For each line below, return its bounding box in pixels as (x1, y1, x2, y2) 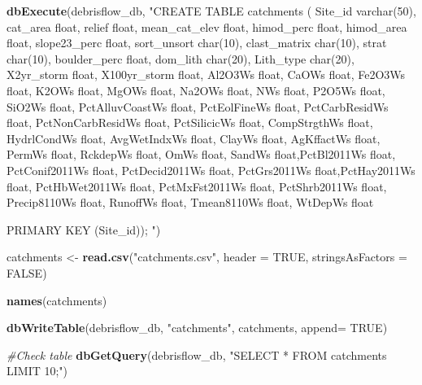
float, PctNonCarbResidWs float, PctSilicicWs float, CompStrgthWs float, (7, 114, 373, 131)
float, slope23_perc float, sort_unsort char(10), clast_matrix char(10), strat (7, 34, 387, 51)
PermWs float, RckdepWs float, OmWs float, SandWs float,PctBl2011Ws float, (7, 146, 396, 163)
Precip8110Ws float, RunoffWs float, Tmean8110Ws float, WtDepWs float (7, 194, 374, 211)
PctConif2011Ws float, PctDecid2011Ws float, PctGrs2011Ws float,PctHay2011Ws (7, 161, 415, 178)
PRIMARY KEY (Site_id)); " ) (7, 221, 161, 238)
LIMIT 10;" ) (7, 362, 68, 379)
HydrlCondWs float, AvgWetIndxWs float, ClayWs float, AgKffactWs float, (7, 129, 381, 147)
